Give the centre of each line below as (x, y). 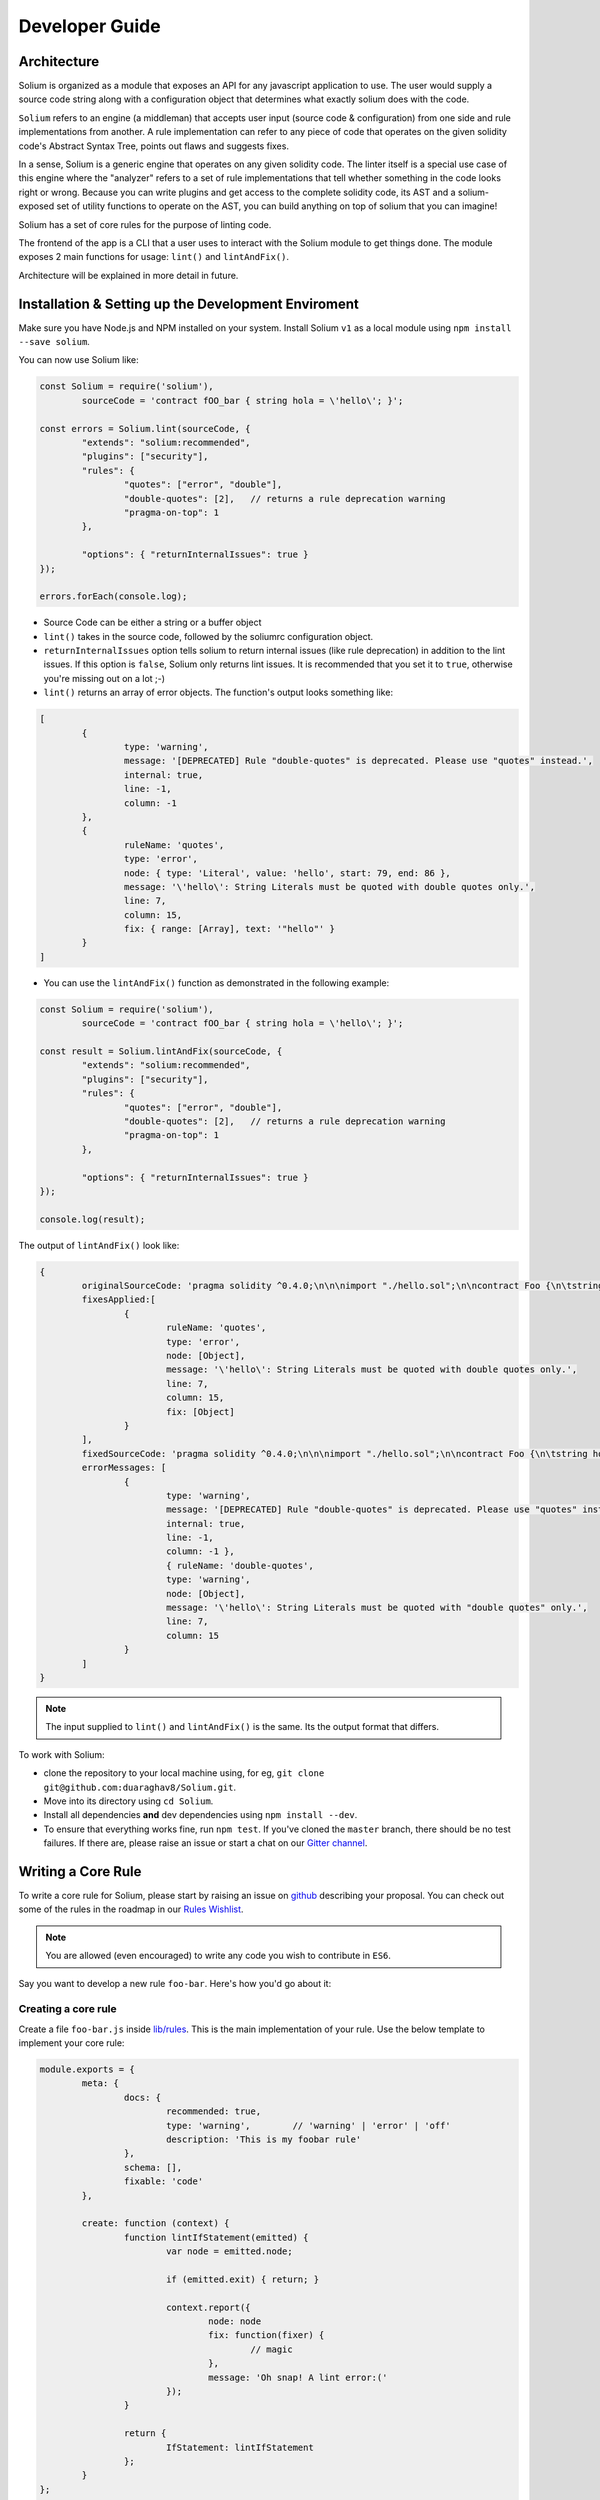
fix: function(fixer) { (266, 2335)
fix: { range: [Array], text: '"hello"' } (229, 929)
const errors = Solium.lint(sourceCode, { (145, 428)
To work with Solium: (61, 1754)
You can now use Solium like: (78, 360)
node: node (235, 2321)
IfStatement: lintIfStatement (239, 2447)
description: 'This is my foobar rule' (263, 2139)
